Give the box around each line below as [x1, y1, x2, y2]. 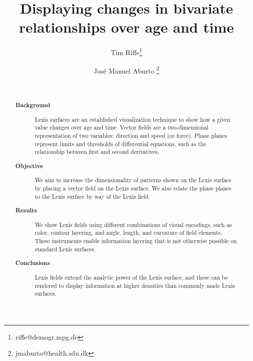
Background [15, 101, 51, 110]
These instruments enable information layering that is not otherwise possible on [35, 237, 237, 245]
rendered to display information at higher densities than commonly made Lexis [35, 281, 235, 289]
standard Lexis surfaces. [35, 245, 96, 253]
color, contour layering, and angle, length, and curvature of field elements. [35, 228, 222, 237]
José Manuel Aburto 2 [93, 64, 160, 76]
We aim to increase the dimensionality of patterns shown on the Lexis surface [35, 176, 232, 184]
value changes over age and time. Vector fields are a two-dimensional [35, 123, 209, 132]
